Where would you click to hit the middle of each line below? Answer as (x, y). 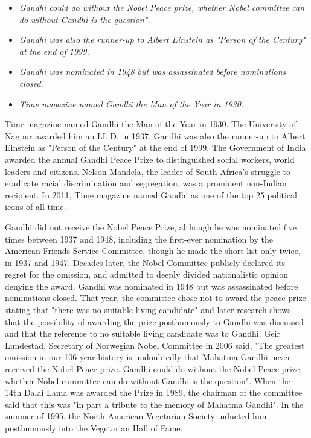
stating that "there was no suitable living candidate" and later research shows (148, 310)
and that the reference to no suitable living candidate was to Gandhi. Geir (143, 333)
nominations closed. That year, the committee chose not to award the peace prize (155, 298)
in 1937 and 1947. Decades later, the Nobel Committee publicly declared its (145, 262)
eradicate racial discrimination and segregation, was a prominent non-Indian (146, 183)
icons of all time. (36, 207)
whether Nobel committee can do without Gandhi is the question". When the (148, 380)
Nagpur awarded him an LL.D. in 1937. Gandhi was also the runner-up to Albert (155, 135)
